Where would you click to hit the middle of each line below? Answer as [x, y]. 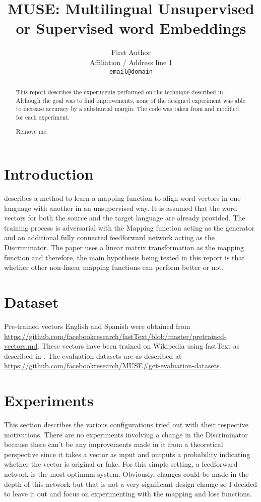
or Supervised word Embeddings [131, 28]
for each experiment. [43, 117]
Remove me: [32, 131]
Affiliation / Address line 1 [131, 62]
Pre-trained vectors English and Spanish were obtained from [97, 326]
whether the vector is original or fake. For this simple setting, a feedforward [121, 464]
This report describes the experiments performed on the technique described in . [121, 92]
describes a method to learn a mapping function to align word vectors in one [122, 198]
